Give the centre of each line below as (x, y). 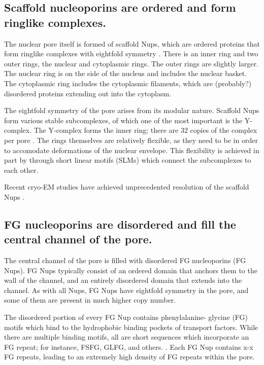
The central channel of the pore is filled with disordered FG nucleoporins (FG (125, 260)
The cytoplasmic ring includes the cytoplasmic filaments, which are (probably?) (128, 83)
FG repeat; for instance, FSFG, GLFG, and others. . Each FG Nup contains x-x (129, 346)
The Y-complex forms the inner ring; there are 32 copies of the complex (145, 130)
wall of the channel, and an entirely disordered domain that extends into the (123, 280)
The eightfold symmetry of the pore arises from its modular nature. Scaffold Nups (132, 110)
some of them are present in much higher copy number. (90, 300)
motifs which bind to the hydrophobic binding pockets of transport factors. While (131, 327)
